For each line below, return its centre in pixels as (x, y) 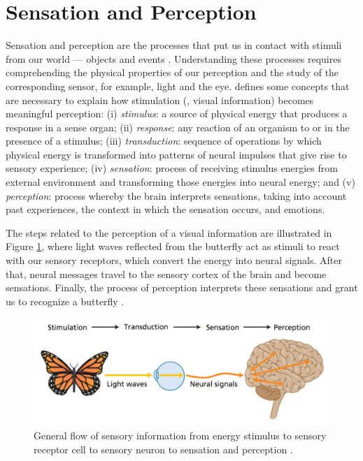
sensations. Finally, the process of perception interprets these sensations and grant (182, 287)
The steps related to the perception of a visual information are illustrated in (169, 232)
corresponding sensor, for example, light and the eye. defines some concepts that (178, 86)
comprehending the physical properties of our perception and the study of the (172, 72)
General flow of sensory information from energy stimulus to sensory (180, 436)
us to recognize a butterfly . (65, 301)
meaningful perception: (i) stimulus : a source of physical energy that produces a (177, 114)
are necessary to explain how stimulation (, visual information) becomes (160, 100)
